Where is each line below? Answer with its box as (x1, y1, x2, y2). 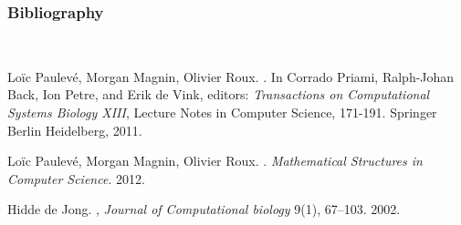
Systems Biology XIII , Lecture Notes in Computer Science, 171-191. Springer (7, 103, 437, 121)
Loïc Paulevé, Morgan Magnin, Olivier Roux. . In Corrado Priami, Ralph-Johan (7, 66, 455, 86)
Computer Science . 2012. (7, 169, 145, 188)
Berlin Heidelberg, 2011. (7, 120, 142, 139)
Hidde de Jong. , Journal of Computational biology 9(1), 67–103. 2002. (7, 199, 401, 219)
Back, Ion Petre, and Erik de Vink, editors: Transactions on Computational (7, 85, 430, 104)
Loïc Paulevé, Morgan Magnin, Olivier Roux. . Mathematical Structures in (7, 151, 423, 170)
